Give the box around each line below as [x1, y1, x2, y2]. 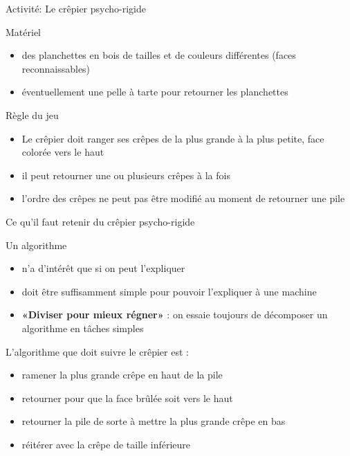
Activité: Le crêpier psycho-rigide [6, 1, 146, 15]
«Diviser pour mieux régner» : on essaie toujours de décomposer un [21, 307, 328, 322]
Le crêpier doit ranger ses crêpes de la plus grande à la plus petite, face [21, 131, 324, 145]
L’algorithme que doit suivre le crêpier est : [6, 344, 189, 358]
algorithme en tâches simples [21, 320, 144, 335]
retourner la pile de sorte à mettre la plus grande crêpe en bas [21, 414, 286, 428]
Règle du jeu [6, 107, 59, 122]
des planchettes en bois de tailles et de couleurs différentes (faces [21, 48, 296, 62]
